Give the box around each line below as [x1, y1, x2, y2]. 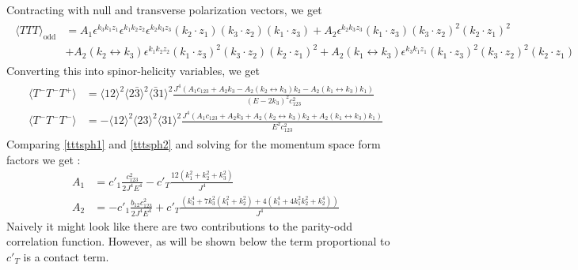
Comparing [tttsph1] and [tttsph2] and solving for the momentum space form [6, 136, 381, 152]
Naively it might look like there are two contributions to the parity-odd [6, 217, 352, 234]
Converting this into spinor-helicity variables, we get [6, 62, 260, 79]
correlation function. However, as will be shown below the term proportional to [6, 233, 390, 249]
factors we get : [6, 151, 81, 167]
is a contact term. [23, 248, 109, 264]
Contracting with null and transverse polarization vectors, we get [6, 2, 322, 17]
